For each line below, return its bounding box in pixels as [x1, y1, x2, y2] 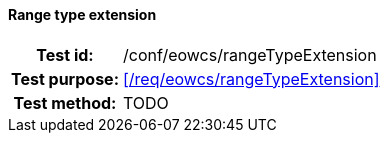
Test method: [13, 92, 117, 113]
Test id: [36, 44, 94, 65]
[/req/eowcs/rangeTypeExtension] [122, 68, 380, 89]
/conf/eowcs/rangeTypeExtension [122, 44, 377, 65]
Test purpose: [11, 68, 119, 89]
